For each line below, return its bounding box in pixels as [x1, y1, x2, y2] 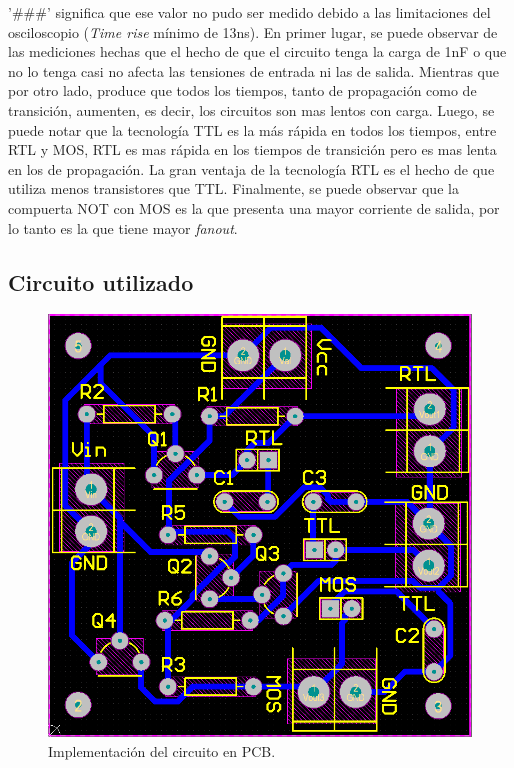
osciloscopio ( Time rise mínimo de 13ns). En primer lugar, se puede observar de [8, 21, 498, 42]
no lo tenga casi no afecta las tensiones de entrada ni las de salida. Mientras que [8, 60, 499, 81]
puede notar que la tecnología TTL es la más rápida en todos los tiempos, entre [8, 119, 497, 140]
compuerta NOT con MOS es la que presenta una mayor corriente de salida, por [8, 197, 500, 218]
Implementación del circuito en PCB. [48, 740, 276, 761]
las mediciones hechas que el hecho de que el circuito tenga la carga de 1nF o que [8, 41, 507, 62]
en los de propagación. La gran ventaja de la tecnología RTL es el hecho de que [8, 158, 495, 179]
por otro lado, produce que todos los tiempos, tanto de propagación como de [8, 80, 477, 101]
